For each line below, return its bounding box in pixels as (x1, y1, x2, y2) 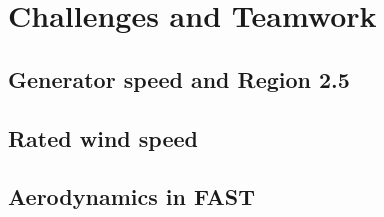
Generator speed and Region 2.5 (8, 63, 350, 94)
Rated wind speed (8, 122, 198, 153)
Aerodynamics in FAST (8, 181, 255, 212)
